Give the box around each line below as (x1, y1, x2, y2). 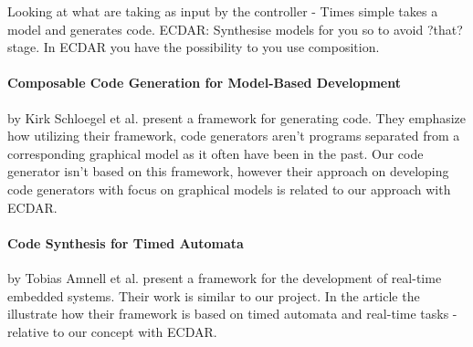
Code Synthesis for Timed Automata (7, 233, 244, 252)
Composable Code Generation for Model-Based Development (7, 73, 401, 92)
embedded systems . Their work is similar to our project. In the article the (7, 286, 420, 305)
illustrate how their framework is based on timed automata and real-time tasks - (7, 304, 457, 323)
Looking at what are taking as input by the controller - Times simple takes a (7, 2, 438, 20)
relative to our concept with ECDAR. (7, 321, 217, 341)
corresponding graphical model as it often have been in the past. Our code (7, 143, 424, 163)
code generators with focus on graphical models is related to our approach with (7, 179, 451, 198)
